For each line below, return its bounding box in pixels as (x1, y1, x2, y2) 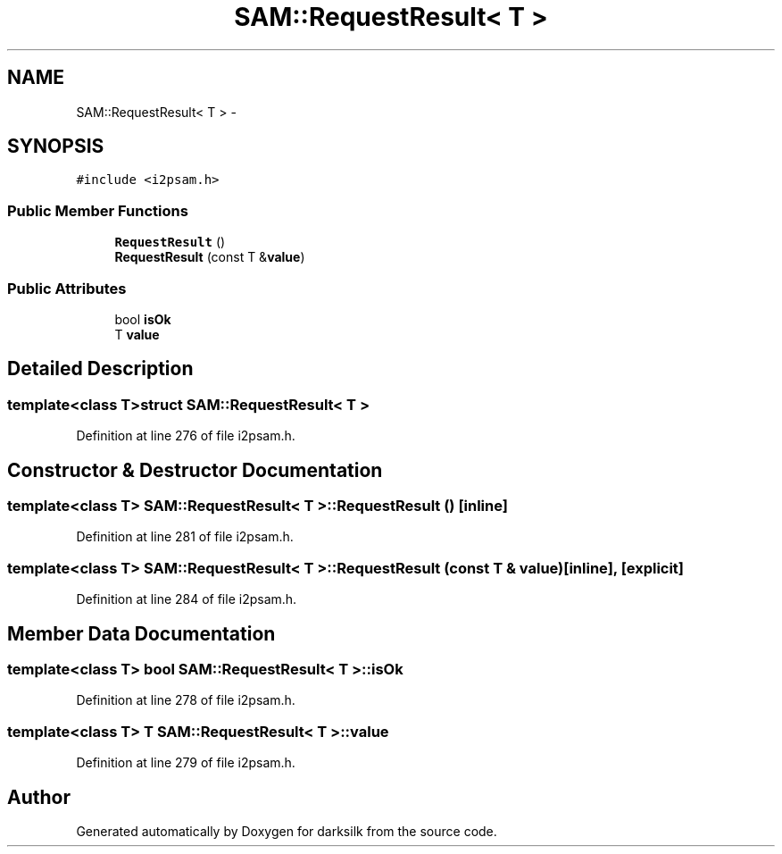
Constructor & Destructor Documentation (7, 458, 383, 481)
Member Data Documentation (7, 622, 276, 645)
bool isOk (114, 311, 171, 327)
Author (7, 785, 71, 808)
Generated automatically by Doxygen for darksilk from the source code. (76, 823, 497, 839)
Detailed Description (7, 357, 194, 381)
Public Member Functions (7, 201, 188, 220)
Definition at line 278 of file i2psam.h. (76, 692, 295, 708)
